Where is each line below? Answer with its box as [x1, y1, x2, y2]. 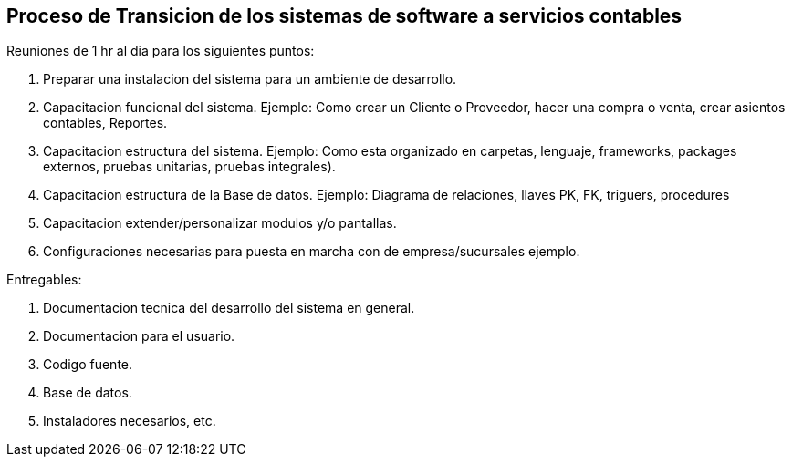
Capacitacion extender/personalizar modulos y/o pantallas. [43, 215, 397, 232]
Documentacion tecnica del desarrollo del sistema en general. [43, 300, 415, 316]
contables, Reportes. [43, 115, 168, 131]
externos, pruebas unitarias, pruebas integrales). [43, 159, 336, 175]
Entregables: [6, 272, 82, 288]
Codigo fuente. [43, 356, 133, 373]
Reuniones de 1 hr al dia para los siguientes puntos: [6, 43, 315, 59]
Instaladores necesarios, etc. [43, 413, 216, 429]
